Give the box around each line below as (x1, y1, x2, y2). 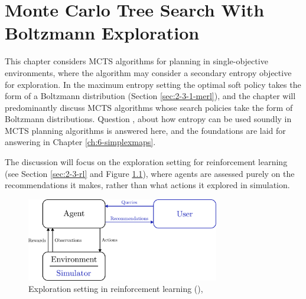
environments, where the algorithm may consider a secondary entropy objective (5, 66, 292, 78)
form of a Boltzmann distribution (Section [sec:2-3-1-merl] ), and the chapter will (5, 90, 296, 102)
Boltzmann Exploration (5, 21, 200, 45)
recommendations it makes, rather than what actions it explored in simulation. (5, 179, 290, 191)
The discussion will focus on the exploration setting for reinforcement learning (5, 156, 288, 168)
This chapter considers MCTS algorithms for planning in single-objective (5, 55, 268, 67)
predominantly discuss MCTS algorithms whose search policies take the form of (5, 101, 293, 113)
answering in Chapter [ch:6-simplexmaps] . (5, 136, 156, 148)
